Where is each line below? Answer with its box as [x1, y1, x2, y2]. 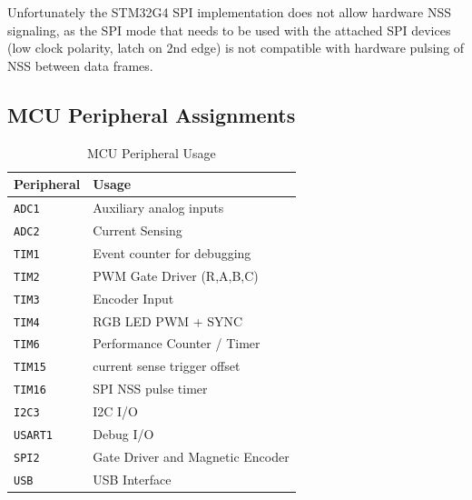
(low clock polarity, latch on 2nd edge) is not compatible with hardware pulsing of [7, 38, 465, 57]
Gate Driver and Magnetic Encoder [93, 447, 290, 466]
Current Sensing [93, 220, 182, 239]
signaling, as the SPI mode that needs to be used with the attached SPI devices [7, 20, 451, 39]
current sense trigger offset [93, 356, 241, 375]
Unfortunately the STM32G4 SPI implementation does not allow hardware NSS [7, 3, 451, 21]
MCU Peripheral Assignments [7, 100, 296, 128]
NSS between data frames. [7, 55, 153, 75]
